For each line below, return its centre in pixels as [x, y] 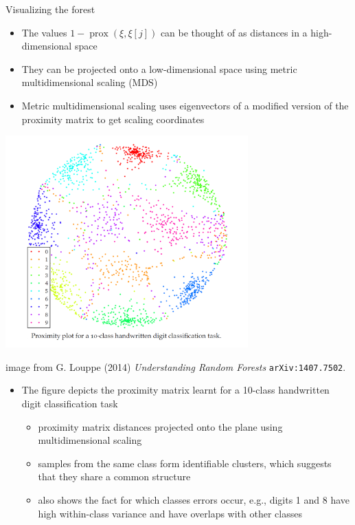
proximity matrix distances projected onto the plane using [160, 426]
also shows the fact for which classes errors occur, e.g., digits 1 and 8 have [194, 499]
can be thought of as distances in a [234, 32]
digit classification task [70, 403]
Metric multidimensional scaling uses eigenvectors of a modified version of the [185, 105]
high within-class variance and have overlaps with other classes [170, 513]
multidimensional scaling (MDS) [90, 82]
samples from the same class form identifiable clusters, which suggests [185, 463]
